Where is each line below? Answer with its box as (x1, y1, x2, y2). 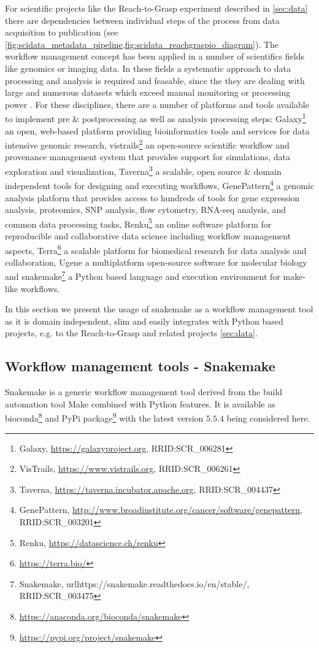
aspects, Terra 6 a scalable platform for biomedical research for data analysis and (5, 242, 307, 256)
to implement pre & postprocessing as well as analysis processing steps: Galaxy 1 (5, 110, 306, 125)
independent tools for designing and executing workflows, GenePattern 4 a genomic (5, 177, 314, 191)
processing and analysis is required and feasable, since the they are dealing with (5, 74, 305, 87)
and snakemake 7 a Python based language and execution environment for (5, 268, 280, 283)
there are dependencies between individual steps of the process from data (5, 13, 280, 26)
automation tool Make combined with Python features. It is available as (5, 397, 275, 410)
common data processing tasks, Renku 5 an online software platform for (5, 215, 272, 230)
